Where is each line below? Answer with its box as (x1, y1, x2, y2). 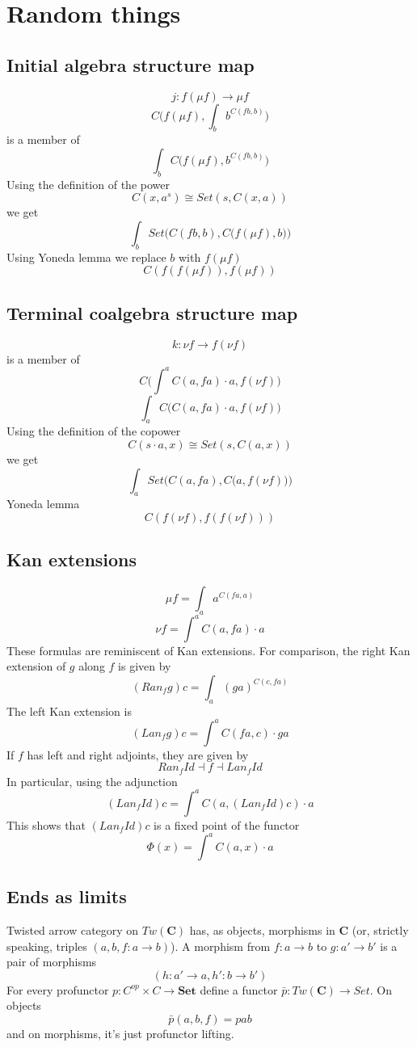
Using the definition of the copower (6, 423, 181, 439)
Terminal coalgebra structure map (6, 300, 298, 325)
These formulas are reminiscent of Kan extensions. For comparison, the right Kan (6, 641, 411, 658)
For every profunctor (6, 981, 109, 998)
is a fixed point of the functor (154, 816, 300, 833)
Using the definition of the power (6, 175, 170, 192)
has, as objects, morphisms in (189, 922, 335, 939)
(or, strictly (352, 922, 409, 939)
